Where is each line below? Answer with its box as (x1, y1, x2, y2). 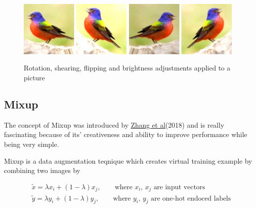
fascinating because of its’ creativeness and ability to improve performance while (4, 129, 248, 139)
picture (24, 72, 45, 82)
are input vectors (153, 183, 205, 191)
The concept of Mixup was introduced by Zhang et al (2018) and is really (4, 119, 224, 130)
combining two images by (4, 165, 81, 175)
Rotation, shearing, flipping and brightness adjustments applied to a (24, 63, 230, 73)
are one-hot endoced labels (151, 195, 231, 202)
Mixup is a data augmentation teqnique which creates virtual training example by (4, 155, 252, 166)
